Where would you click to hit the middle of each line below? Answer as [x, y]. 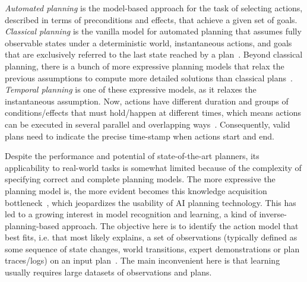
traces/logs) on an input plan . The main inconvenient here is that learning [143, 260]
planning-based [32, 225]
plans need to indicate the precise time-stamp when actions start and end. [140, 136]
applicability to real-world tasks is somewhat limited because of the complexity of [153, 167]
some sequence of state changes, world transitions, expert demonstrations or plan [152, 248]
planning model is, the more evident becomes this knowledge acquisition [136, 190]
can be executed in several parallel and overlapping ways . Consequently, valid [148, 124]
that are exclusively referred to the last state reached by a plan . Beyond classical [154, 54]
